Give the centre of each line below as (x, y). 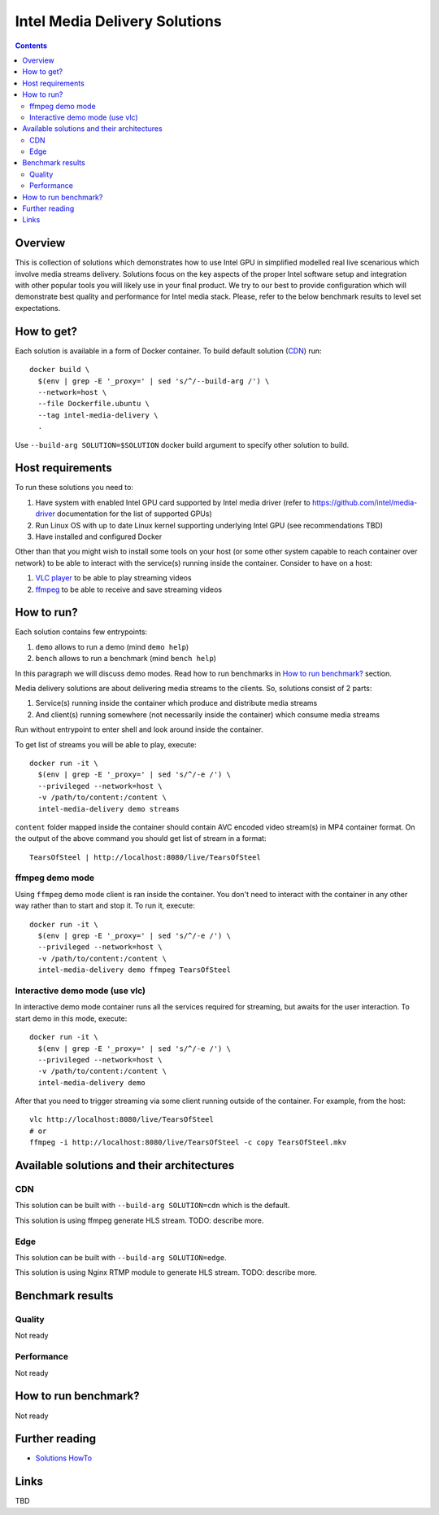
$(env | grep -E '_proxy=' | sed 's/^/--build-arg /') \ (154, 381)
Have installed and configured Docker (99, 536)
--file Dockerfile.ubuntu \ (94, 404)
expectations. (38, 308)
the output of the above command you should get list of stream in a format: (141, 839)
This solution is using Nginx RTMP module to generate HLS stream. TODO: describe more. (166, 1272)
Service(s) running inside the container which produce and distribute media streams (176, 703)
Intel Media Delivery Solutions (119, 21)
